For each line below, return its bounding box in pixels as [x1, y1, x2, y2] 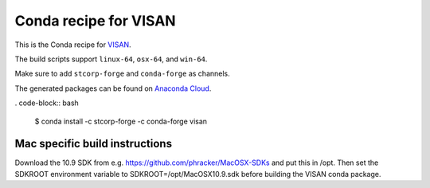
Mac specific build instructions [14, 137, 173, 151]
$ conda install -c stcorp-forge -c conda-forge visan [34, 116, 207, 126]
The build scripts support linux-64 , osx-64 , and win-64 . [14, 54, 208, 64]
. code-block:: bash [14, 98, 79, 108]
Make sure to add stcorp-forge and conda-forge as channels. [14, 69, 230, 79]
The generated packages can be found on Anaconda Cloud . [14, 84, 212, 93]
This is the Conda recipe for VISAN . [14, 40, 131, 49]
